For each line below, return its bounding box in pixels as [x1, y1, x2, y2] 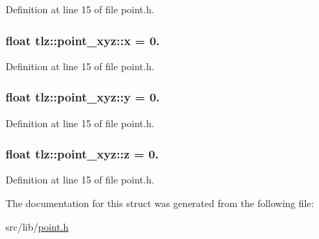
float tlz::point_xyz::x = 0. [6, 31, 160, 49]
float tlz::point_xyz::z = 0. [6, 145, 159, 163]
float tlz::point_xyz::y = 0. [6, 88, 160, 106]
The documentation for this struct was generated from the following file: [6, 196, 314, 211]
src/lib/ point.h [6, 219, 69, 233]
